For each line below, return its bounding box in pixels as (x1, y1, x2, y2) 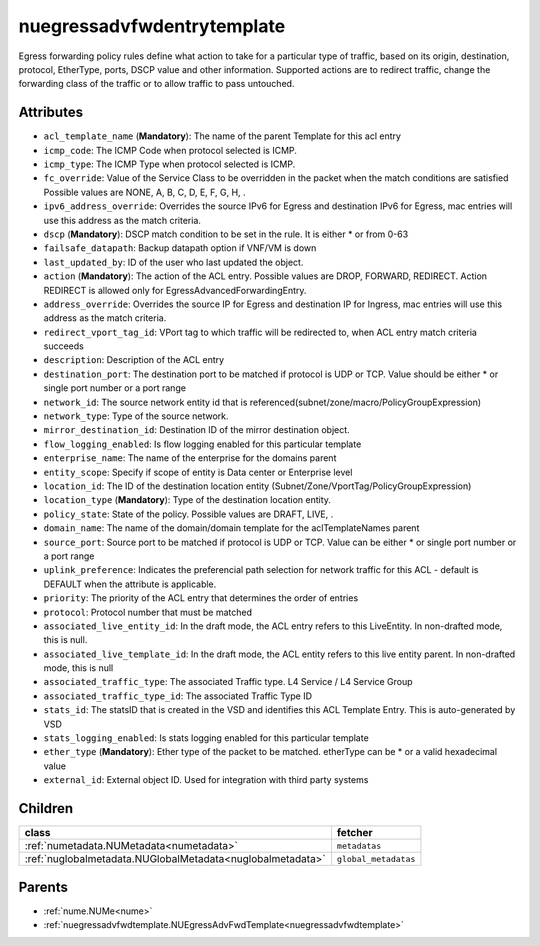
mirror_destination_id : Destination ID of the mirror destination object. (43, 424, 350, 436)
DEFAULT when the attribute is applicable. (43, 578, 217, 590)
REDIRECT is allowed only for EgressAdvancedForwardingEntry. (43, 284, 307, 296)
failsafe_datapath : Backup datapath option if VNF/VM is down (43, 242, 317, 254)
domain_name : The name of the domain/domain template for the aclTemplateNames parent (43, 522, 420, 534)
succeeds (43, 340, 84, 352)
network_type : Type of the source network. (43, 410, 229, 422)
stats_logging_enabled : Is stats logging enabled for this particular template (43, 732, 369, 744)
